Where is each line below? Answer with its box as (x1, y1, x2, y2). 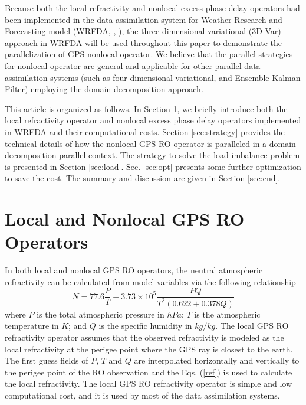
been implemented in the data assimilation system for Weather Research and (5, 13, 282, 25)
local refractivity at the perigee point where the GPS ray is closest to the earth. (5, 342, 293, 355)
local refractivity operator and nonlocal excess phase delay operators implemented (5, 114, 301, 126)
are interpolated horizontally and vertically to (134, 354, 300, 367)
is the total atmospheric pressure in (37, 308, 164, 320)
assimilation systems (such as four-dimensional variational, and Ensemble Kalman (5, 71, 301, 83)
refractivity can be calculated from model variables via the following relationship (5, 275, 296, 288)
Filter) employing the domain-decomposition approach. (5, 83, 203, 95)
